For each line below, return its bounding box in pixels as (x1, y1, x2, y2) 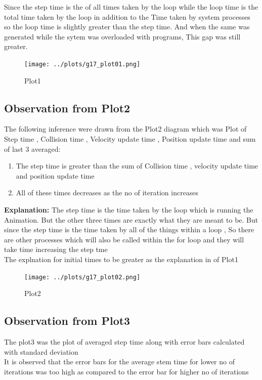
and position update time (16, 170, 95, 181)
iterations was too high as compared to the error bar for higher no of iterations (4, 366, 249, 376)
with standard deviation (4, 346, 78, 357)
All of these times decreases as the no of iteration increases (16, 187, 199, 198)
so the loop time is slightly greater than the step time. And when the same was (4, 21, 250, 32)
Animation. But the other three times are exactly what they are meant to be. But (4, 214, 258, 225)
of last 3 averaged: (4, 143, 61, 154)
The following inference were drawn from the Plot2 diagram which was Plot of (4, 123, 247, 134)
